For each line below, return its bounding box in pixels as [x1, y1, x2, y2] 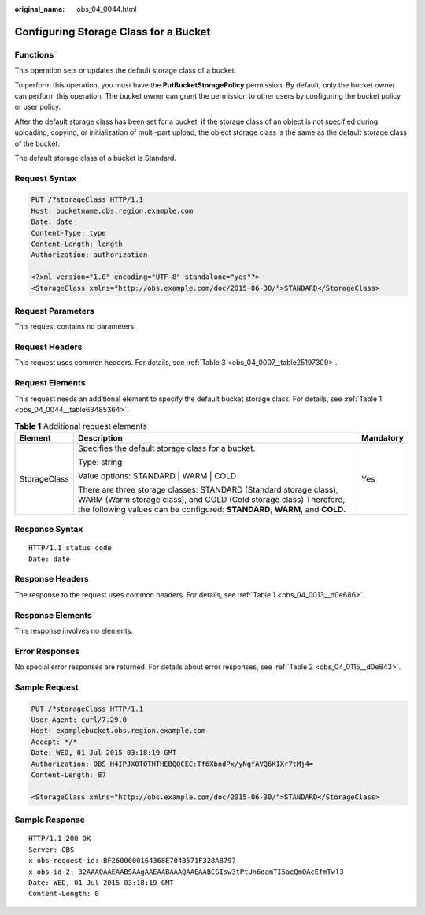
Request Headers [14, 341, 83, 352]
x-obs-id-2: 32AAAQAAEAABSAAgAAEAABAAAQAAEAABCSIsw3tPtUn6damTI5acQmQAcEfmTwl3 [28, 867, 344, 876]
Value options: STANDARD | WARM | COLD [77, 470, 237, 481]
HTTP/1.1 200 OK [28, 834, 91, 843]
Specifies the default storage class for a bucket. [77, 442, 256, 453]
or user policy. [14, 102, 61, 112]
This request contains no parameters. [14, 322, 137, 331]
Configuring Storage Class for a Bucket [14, 24, 211, 39]
